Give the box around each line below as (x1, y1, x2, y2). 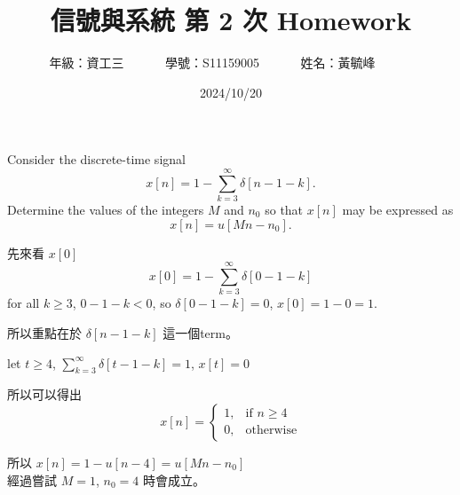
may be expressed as (342, 200, 454, 219)
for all (7, 294, 40, 312)
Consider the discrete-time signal (7, 150, 186, 169)
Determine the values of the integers (7, 200, 204, 219)
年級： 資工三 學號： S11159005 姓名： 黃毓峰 (49, 53, 376, 72)
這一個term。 (163, 323, 238, 342)
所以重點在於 (7, 323, 82, 342)
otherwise (245, 424, 297, 437)
